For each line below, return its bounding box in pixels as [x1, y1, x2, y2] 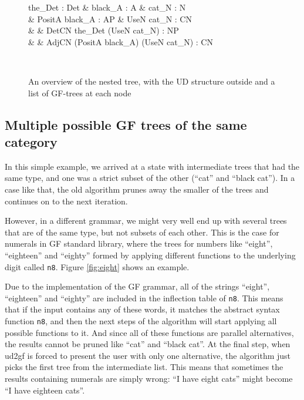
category [5, 132, 58, 150]
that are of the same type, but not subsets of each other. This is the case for [5, 226, 279, 238]
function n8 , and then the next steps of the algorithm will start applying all [5, 315, 277, 327]
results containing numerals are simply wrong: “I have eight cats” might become [5, 372, 293, 385]
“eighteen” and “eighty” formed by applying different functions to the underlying [5, 248, 296, 261]
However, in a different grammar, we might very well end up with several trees [5, 214, 287, 227]
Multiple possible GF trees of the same [5, 115, 247, 133]
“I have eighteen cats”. [5, 384, 85, 396]
